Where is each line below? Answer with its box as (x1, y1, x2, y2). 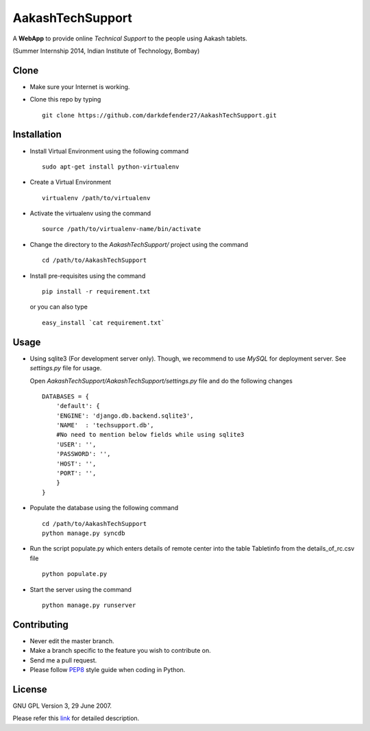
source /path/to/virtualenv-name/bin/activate (42, 225, 201, 233)
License (12, 683, 47, 695)
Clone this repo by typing (29, 95, 101, 104)
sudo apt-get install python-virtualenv (42, 163, 180, 171)
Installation (12, 129, 62, 141)
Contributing (12, 619, 69, 630)
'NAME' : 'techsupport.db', (56, 422, 154, 429)
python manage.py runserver (42, 601, 136, 609)
